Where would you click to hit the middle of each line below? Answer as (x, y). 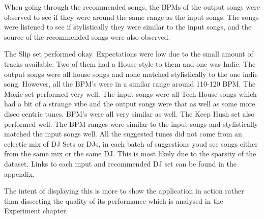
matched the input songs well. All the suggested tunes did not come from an (123, 134)
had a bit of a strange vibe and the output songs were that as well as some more (130, 104)
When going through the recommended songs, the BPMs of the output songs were (132, 7)
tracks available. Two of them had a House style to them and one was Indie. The (130, 63)
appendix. (19, 173)
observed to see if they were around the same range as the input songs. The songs (131, 17)
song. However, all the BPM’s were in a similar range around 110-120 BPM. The (130, 84)
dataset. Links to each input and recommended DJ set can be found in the (121, 163)
